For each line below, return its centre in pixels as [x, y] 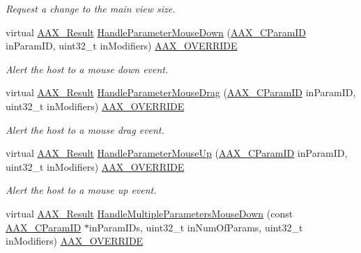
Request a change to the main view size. [91, 8]
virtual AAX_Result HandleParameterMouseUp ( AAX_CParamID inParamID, [177, 153]
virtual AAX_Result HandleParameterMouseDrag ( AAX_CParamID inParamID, [181, 92]
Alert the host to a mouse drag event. [85, 129]
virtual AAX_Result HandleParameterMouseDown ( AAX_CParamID [156, 32]
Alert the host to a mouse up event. [81, 190]
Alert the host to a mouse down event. [87, 69]
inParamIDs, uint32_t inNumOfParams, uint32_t [196, 227]
